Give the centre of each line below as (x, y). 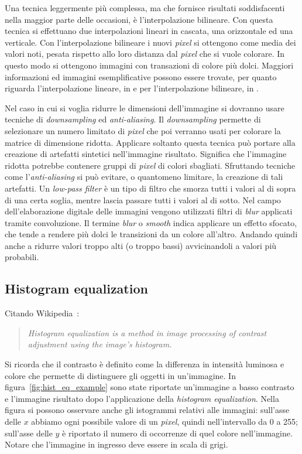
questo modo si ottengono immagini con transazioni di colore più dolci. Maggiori (149, 65)
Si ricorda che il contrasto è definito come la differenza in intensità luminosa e (145, 364)
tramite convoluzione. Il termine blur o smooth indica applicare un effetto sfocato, (151, 222)
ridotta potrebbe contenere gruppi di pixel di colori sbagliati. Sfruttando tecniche (150, 165)
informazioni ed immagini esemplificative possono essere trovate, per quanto (141, 76)
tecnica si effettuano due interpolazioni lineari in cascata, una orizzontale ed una (149, 31)
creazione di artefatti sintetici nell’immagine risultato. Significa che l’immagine (146, 154)
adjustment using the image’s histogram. (100, 344)
